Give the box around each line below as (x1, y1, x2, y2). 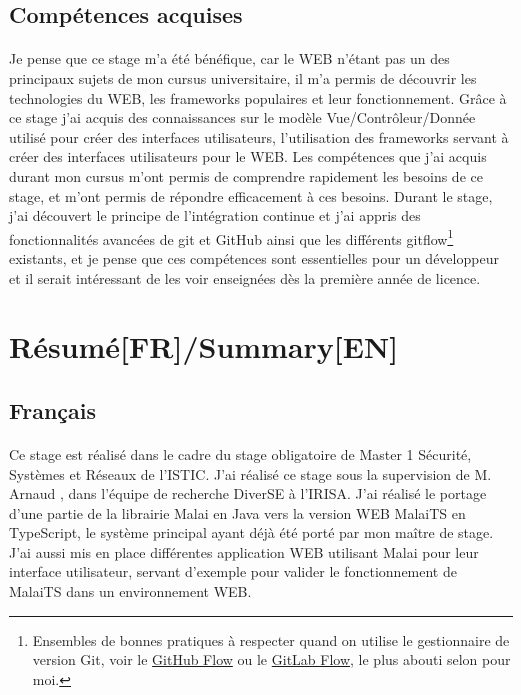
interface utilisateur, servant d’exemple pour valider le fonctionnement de (9, 561, 457, 582)
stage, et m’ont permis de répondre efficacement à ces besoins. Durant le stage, (9, 185, 493, 206)
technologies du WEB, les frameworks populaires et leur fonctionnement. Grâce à (9, 87, 507, 108)
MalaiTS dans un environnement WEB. (9, 581, 252, 602)
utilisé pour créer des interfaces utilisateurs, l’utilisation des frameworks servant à (9, 126, 509, 147)
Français (9, 394, 97, 425)
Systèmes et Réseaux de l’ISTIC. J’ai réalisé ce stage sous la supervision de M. (9, 463, 492, 484)
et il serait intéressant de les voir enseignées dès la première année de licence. (9, 267, 481, 288)
